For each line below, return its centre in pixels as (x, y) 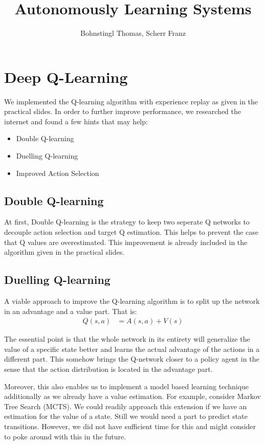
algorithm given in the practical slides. (64, 252)
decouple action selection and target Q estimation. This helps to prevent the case (131, 232)
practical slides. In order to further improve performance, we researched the (123, 111)
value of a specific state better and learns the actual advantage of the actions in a (132, 349)
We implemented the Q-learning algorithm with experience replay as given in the (131, 101)
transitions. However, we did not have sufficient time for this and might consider (130, 426)
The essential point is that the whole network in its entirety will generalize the (127, 339)
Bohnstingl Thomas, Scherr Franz (133, 33)
